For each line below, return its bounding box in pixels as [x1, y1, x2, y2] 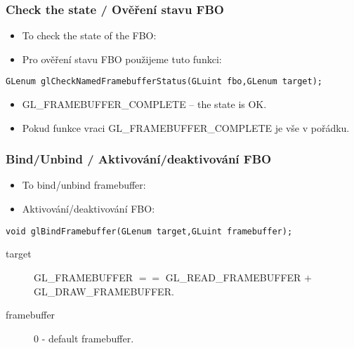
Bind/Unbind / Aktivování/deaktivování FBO [6, 150, 272, 168]
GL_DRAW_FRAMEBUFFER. [34, 283, 174, 298]
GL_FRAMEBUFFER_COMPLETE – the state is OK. [22, 97, 267, 112]
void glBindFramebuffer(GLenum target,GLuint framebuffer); [6, 226, 293, 236]
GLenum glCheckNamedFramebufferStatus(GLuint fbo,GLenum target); [6, 76, 323, 87]
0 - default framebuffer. [34, 330, 134, 345]
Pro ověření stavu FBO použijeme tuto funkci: [22, 51, 222, 66]
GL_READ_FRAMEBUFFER [165, 269, 301, 284]
